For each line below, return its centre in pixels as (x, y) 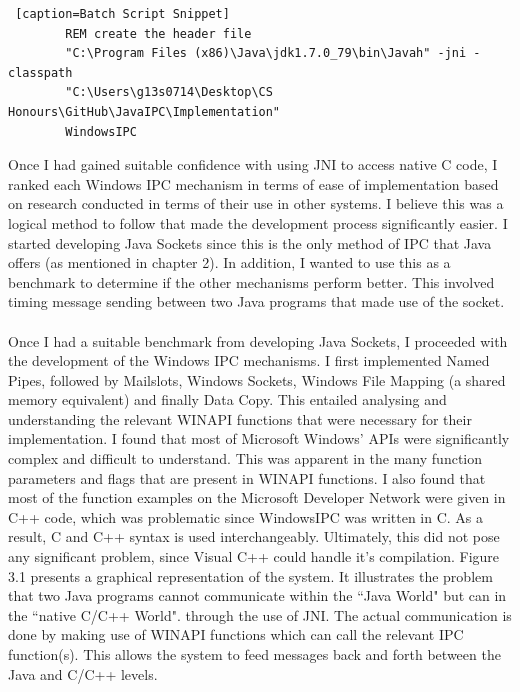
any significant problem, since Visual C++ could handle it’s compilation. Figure (254, 556)
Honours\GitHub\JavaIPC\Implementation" (144, 111)
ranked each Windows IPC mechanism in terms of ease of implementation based (253, 183)
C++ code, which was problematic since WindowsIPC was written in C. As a (246, 516)
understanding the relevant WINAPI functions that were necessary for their (240, 418)
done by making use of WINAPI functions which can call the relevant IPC (236, 634)
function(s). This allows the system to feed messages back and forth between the (254, 654)
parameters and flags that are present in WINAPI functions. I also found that (247, 477)
